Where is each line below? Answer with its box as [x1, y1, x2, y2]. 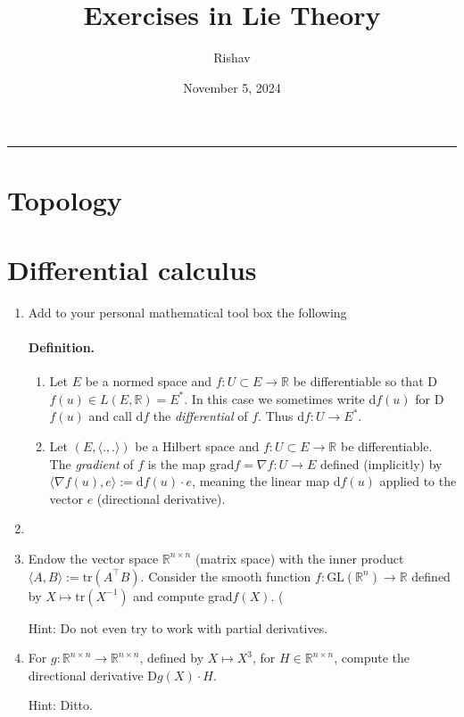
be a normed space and [85, 372, 211, 391]
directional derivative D [28, 665, 157, 684]
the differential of [153, 407, 248, 425]
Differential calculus [7, 251, 257, 287]
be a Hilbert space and [135, 436, 260, 455]
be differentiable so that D [293, 372, 437, 391]
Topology [7, 181, 122, 218]
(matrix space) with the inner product [195, 548, 404, 567]
